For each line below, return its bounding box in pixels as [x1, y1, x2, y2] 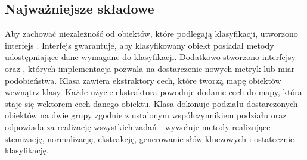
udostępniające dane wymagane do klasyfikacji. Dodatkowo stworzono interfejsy [5, 51, 296, 63]
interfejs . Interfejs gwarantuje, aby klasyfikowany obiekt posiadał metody [5, 39, 274, 51]
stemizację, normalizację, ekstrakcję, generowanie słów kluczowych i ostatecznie [5, 132, 294, 145]
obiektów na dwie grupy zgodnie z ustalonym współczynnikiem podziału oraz [5, 109, 287, 121]
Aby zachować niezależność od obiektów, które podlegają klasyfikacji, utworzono [5, 27, 298, 40]
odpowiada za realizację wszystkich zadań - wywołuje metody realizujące [5, 120, 271, 133]
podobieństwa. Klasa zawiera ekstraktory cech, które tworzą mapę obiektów [5, 74, 281, 86]
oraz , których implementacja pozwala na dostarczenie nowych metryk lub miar [5, 62, 295, 74]
